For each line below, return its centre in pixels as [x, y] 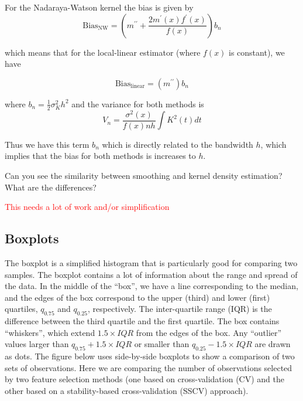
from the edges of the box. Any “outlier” [209, 332]
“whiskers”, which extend [50, 332]
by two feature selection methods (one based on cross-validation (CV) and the [144, 379]
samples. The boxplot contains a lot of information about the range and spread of [151, 274]
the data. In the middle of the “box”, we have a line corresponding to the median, [151, 286]
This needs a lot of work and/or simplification [87, 207]
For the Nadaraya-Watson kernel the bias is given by [99, 7]
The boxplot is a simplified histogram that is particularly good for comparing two [151, 262]
